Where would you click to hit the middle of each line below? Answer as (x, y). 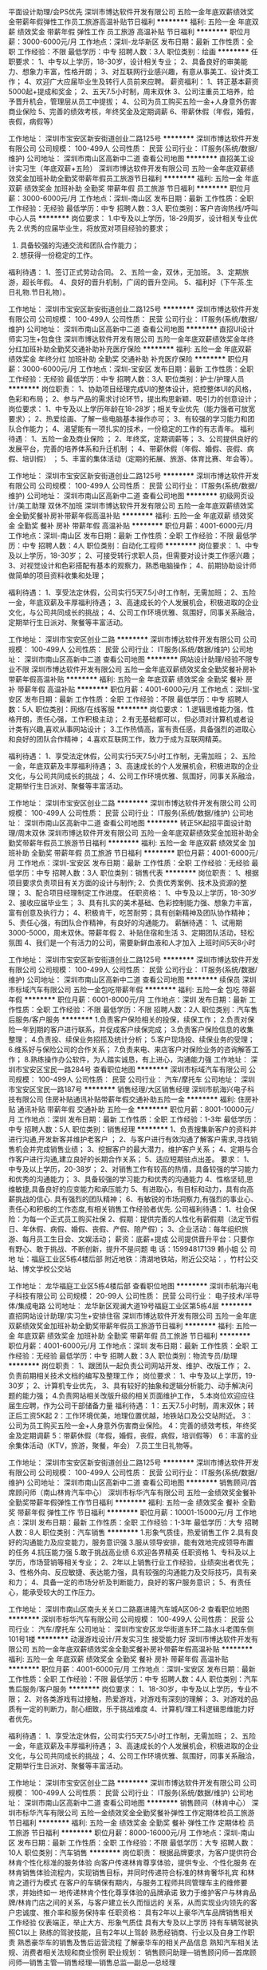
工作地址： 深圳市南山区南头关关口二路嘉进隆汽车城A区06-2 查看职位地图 (129, 1609)
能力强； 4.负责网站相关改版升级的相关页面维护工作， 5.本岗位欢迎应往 (138, 1396)
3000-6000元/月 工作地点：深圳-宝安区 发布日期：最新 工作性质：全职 (138, 369)
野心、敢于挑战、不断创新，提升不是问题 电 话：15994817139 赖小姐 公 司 (135, 1249)
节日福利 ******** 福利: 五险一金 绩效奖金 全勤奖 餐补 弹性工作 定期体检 (127, 1823)
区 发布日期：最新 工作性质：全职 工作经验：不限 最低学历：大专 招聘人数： (132, 1843)
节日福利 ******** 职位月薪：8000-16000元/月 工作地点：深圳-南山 (143, 1833)
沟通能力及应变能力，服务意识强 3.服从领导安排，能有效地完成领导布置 (138, 1542)
